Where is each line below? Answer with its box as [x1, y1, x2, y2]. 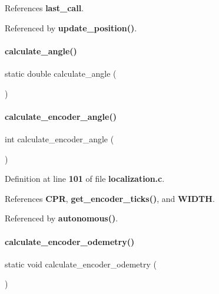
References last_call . [5, 2, 84, 14]
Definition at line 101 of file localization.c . [5, 172, 165, 185]
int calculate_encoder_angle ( [5, 132, 114, 145]
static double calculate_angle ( [5, 67, 117, 79]
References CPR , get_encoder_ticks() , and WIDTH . [5, 192, 215, 204]
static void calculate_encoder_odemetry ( [5, 257, 157, 270]
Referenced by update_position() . [5, 21, 137, 34]
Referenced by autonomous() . [5, 212, 118, 224]
